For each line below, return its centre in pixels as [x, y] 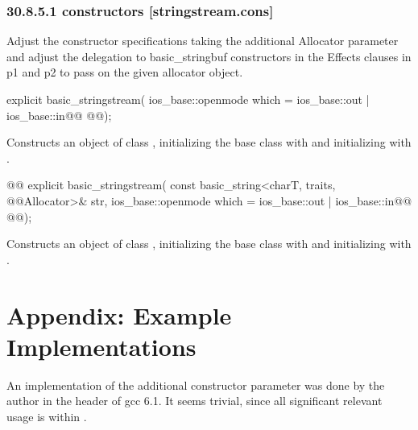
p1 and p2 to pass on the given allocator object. [125, 72]
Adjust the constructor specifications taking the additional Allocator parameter [203, 41]
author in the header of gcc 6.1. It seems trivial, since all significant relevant [195, 401]
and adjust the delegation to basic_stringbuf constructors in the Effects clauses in [209, 56]
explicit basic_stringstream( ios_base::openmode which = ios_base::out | [188, 99]
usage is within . [47, 416]
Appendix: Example [119, 314]
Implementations [101, 346]
